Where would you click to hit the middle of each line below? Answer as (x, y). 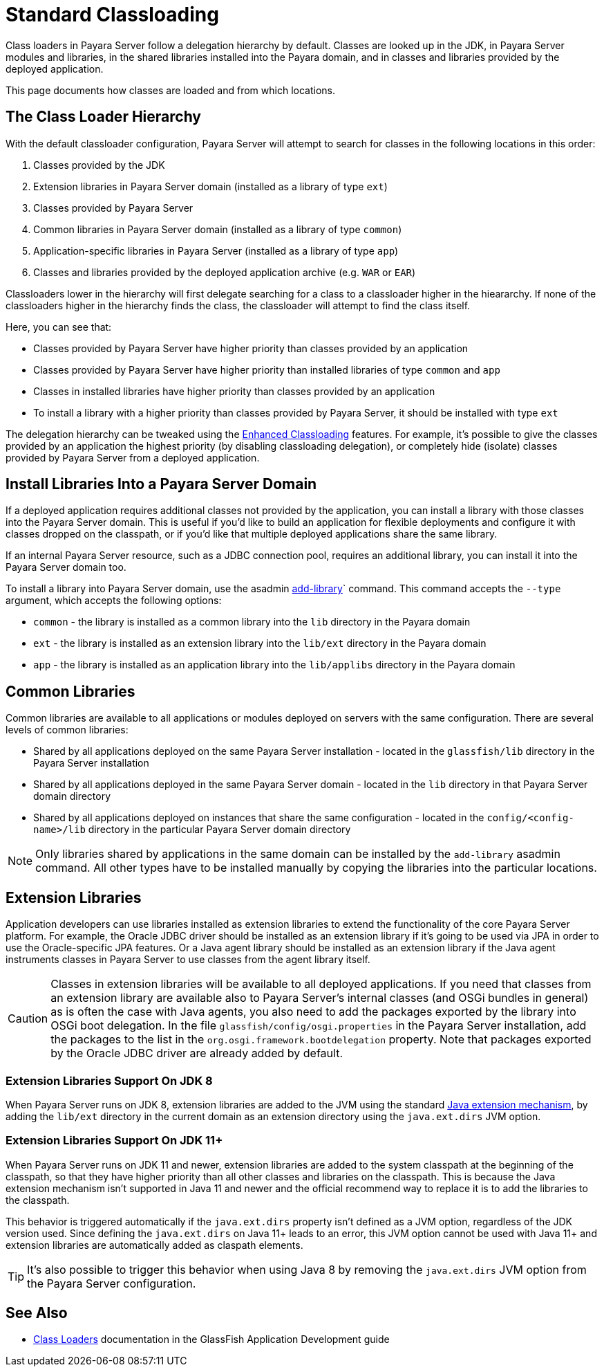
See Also (37, 1313)
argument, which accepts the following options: (114, 601)
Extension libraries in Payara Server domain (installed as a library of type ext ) (210, 186)
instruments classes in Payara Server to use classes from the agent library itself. (188, 960)
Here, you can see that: (59, 327)
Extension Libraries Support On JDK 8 (109, 1080)
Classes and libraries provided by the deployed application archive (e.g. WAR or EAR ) (225, 272)
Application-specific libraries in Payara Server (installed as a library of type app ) (216, 250)
